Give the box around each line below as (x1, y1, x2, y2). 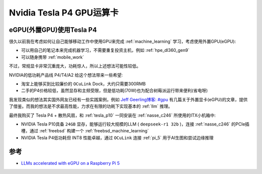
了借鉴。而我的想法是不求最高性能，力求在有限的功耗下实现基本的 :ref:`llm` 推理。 (9, 103, 173, 109)
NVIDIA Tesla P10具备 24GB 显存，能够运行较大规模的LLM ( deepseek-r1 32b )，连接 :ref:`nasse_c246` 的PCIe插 (21, 121, 250, 127)
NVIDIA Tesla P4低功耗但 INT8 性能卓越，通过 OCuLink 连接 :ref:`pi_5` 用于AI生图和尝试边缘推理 (21, 135, 213, 141)
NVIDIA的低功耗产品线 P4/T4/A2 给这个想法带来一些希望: (9, 72, 123, 78)
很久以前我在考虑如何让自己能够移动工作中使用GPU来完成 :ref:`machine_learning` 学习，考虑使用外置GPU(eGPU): (9, 39, 236, 45)
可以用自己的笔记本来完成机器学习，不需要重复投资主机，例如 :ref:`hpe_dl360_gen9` (21, 47, 190, 53)
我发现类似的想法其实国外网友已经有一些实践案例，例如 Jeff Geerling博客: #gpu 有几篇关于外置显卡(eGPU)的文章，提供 (9, 96, 248, 102)
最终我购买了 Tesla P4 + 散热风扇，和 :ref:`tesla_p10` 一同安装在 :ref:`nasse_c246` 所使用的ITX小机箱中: (9, 112, 216, 118)
